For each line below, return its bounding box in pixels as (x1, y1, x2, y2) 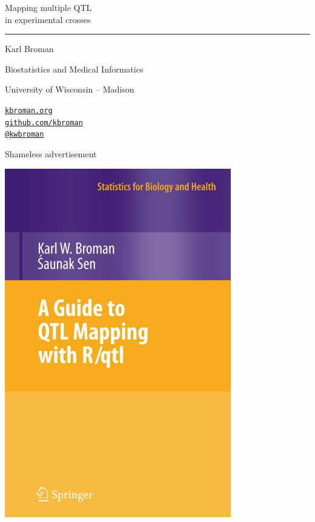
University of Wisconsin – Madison (5, 83, 134, 96)
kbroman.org (5, 106, 53, 115)
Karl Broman (5, 42, 54, 55)
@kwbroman (5, 130, 44, 139)
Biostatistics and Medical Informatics (5, 62, 144, 75)
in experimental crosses (5, 13, 91, 25)
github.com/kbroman (5, 118, 83, 127)
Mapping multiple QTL (5, 1, 92, 13)
